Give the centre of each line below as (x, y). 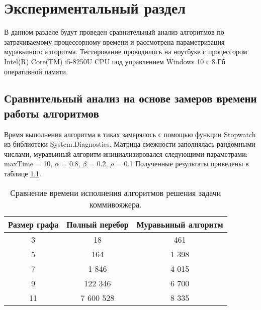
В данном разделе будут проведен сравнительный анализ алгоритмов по (114, 32)
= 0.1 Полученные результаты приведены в (182, 164)
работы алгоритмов (52, 113)
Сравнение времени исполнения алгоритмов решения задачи (116, 192)
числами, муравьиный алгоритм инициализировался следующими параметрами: (126, 153)
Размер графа (33, 224)
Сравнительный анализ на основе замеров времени (130, 98)
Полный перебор (98, 224)
